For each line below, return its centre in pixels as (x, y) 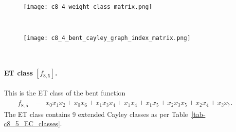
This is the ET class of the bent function (65, 92)
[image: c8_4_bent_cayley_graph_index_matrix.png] (107, 38)
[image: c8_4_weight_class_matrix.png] (88, 7)
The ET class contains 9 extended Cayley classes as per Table (96, 114)
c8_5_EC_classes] (32, 123)
